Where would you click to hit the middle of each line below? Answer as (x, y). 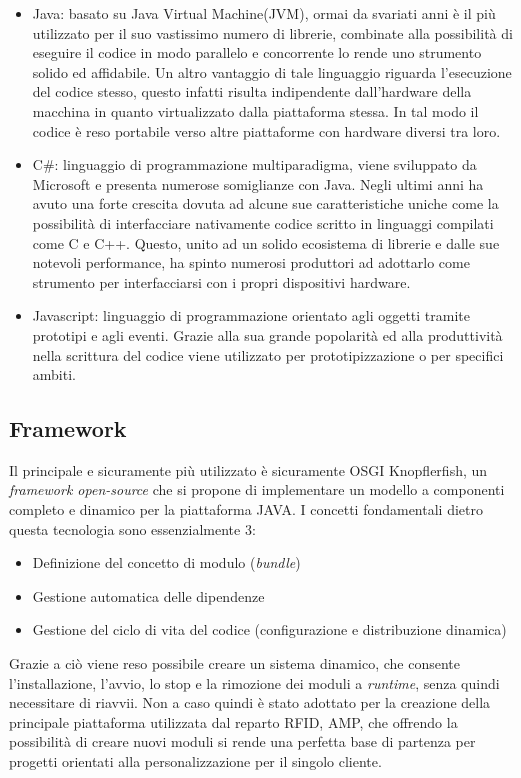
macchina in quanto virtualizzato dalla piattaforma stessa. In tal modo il (255, 110)
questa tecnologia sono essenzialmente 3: (132, 528)
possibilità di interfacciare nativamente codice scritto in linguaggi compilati (263, 222)
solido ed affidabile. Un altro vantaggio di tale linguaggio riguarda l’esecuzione (272, 71)
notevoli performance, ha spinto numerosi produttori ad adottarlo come (251, 262)
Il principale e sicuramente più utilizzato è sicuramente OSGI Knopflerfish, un (248, 469)
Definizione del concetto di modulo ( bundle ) (166, 562)
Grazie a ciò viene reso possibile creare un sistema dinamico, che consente (234, 663)
